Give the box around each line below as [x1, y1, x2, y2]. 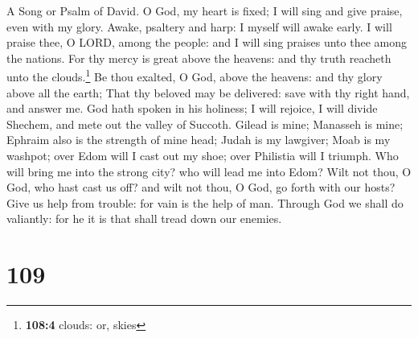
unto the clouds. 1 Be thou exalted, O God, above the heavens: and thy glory [6, 66, 383, 85]
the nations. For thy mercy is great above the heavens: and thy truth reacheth [6, 49, 391, 66]
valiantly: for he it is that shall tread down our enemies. [6, 210, 282, 227]
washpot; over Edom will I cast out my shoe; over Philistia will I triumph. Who [6, 147, 399, 163]
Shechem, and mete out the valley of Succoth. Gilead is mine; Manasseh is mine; [6, 115, 404, 132]
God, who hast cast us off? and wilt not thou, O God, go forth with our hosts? [6, 179, 395, 196]
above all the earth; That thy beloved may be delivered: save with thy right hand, [6, 84, 410, 101]
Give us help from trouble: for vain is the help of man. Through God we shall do [6, 194, 404, 211]
